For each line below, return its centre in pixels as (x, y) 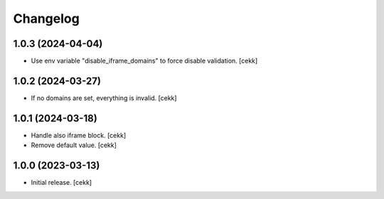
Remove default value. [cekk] (74, 145)
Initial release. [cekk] (62, 183)
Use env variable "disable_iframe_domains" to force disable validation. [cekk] (144, 61)
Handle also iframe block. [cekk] (79, 135)
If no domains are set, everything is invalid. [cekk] (104, 98)
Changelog (46, 18)
